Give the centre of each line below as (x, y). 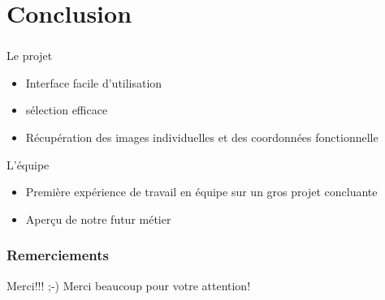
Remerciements (58, 255)
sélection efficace (67, 110)
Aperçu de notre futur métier (98, 219)
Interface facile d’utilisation (94, 82)
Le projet (30, 56)
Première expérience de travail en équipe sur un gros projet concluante (201, 192)
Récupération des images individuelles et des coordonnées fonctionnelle (202, 137)
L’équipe (28, 164)
